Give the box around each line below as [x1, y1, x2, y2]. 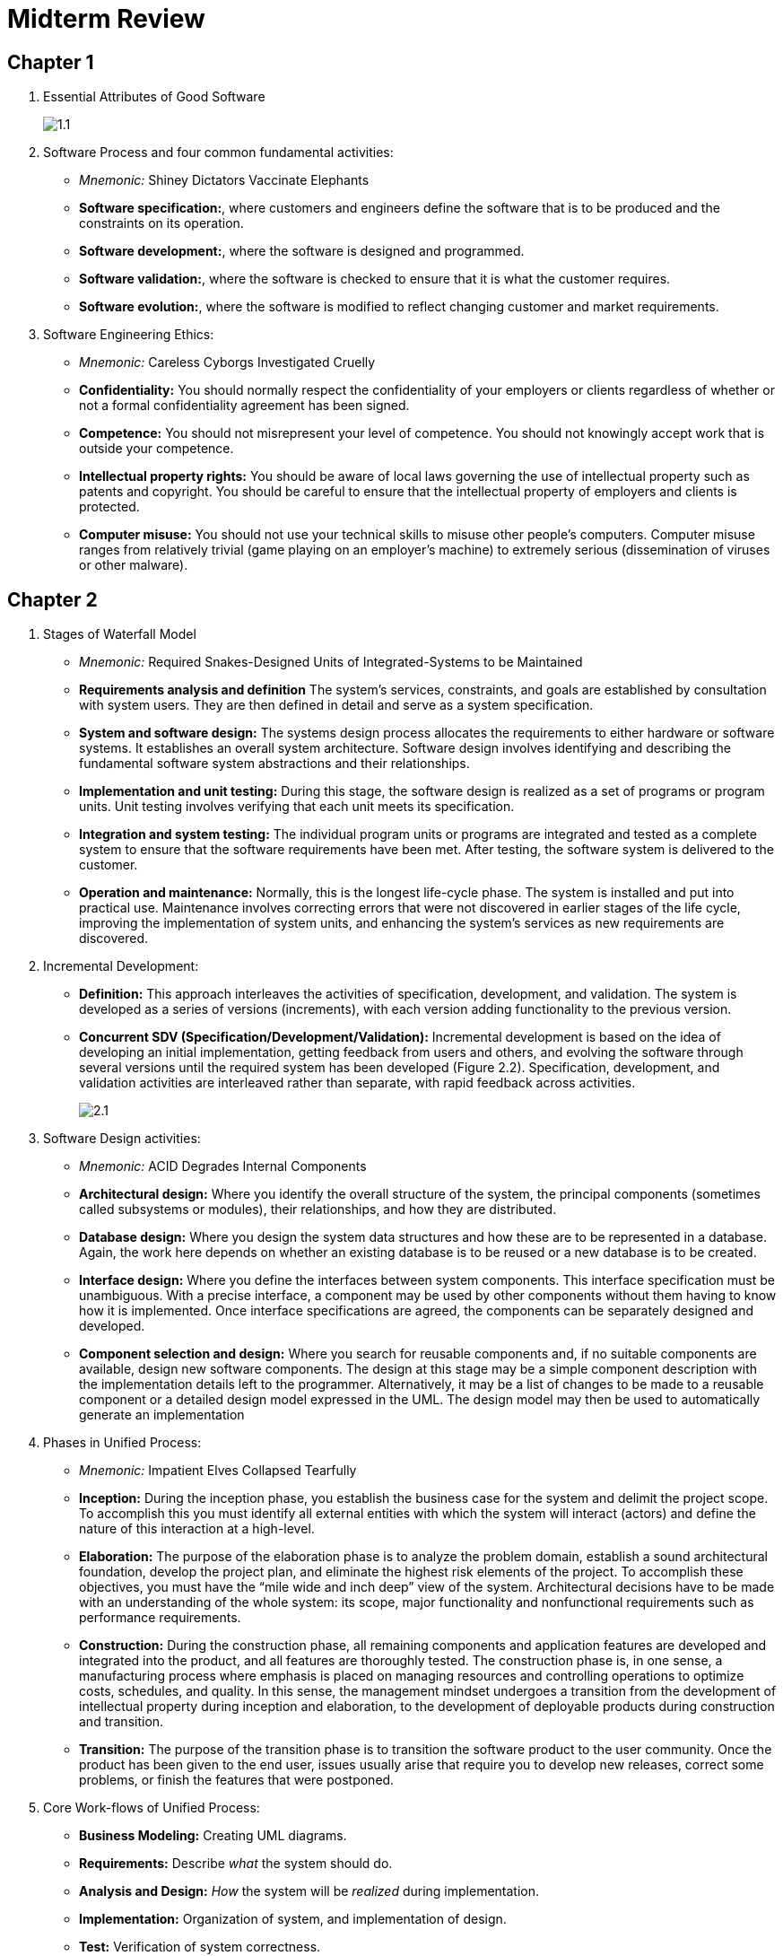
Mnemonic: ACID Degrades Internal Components [79, 1158, 367, 1174]
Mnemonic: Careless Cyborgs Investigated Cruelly [79, 354, 376, 371]
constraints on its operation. [79, 215, 244, 231]
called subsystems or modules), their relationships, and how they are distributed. [79, 1201, 557, 1218]
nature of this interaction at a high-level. [79, 1521, 315, 1537]
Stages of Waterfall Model [43, 626, 196, 642]
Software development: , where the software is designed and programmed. [79, 243, 525, 259]
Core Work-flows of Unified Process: [43, 1800, 260, 1816]
